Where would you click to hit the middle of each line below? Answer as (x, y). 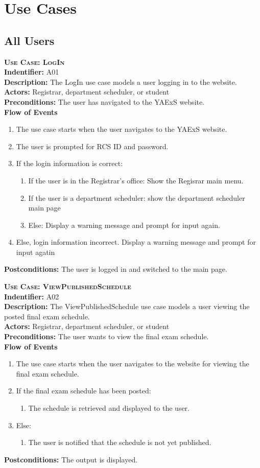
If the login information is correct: (69, 163)
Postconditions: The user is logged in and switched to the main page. (116, 269)
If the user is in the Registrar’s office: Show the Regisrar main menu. (136, 180)
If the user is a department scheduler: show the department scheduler (137, 197)
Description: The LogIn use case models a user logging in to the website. (121, 81)
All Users (29, 40)
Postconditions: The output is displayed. (71, 459)
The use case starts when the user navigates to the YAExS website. (122, 129)
